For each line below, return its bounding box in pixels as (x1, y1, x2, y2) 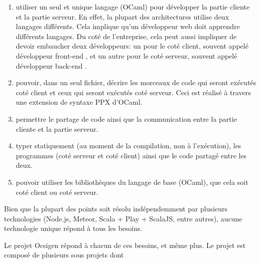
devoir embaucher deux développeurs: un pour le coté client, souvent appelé (16, 41, 248, 51)
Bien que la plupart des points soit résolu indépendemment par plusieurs (4, 203, 227, 214)
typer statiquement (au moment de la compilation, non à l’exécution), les (16, 140, 241, 151)
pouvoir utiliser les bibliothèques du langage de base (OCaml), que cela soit (16, 176, 248, 187)
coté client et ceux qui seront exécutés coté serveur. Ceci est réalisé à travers (16, 87, 251, 97)
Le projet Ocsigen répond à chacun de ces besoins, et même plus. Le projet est (4, 239, 246, 250)
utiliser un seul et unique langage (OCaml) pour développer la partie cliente (16, 2, 250, 12)
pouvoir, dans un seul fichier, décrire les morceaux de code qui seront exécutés (16, 77, 256, 88)
